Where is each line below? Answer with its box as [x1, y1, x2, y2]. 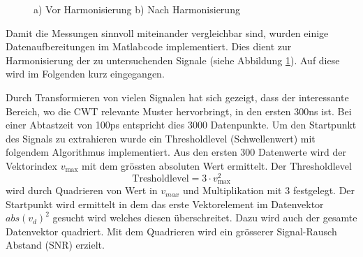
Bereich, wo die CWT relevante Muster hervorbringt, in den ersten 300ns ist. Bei [6, 103, 352, 118]
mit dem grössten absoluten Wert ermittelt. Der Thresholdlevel [82, 158, 352, 172]
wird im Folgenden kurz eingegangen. [6, 66, 165, 81]
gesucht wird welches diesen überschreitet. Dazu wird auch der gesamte [52, 210, 357, 225]
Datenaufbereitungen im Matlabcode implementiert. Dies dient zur [6, 39, 292, 54]
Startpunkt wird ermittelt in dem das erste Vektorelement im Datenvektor [6, 196, 324, 211]
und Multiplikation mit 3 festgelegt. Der [182, 183, 355, 198]
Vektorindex [6, 158, 57, 172]
